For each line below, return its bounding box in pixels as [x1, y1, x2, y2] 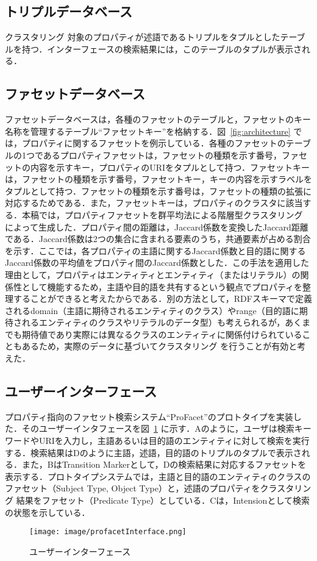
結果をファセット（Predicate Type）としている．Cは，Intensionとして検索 [16, 494, 310, 507]
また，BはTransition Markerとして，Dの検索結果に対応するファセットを [21, 458, 307, 471]
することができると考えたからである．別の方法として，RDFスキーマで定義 [13, 292, 312, 305]
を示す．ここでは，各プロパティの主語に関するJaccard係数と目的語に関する [5, 244, 306, 257]
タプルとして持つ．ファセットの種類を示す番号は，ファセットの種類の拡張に [5, 184, 312, 197]
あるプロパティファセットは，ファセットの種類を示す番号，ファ [43, 148, 299, 161]
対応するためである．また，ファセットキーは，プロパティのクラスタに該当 [5, 196, 303, 209]
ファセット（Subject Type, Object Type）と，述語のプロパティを [5, 482, 260, 495]
